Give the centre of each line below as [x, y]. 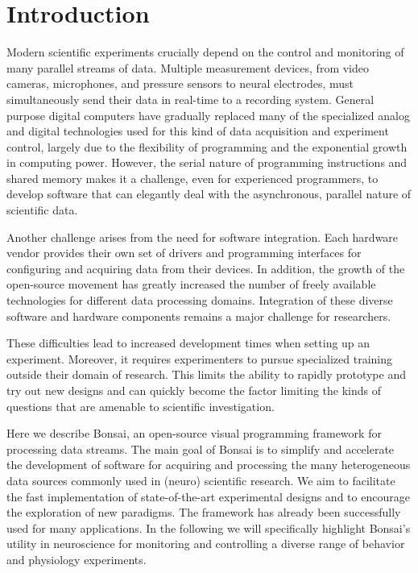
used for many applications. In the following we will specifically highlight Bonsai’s [209, 527]
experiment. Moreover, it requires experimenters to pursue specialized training [199, 358]
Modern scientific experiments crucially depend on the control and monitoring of [205, 52]
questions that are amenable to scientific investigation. [141, 406]
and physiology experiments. [77, 559]
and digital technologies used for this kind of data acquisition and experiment [198, 131]
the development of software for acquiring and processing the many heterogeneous [209, 465]
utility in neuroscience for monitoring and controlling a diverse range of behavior [206, 544]
